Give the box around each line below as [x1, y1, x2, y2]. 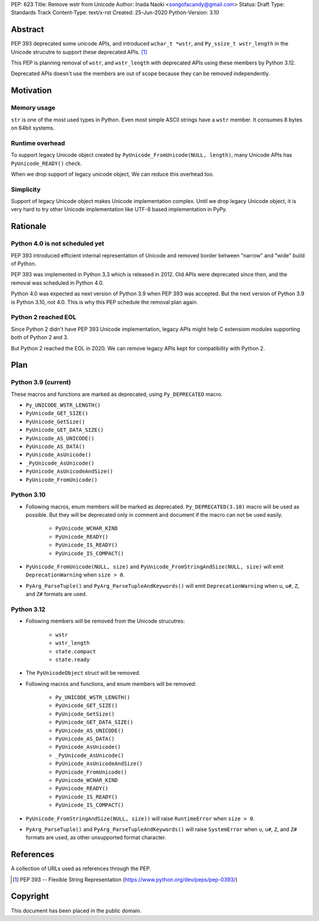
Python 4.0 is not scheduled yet [11, 240, 105, 248]
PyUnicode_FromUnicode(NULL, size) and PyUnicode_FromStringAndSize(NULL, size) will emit [25, 563, 284, 571]
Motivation [11, 86, 52, 96]
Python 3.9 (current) [11, 378, 71, 387]
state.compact [55, 648, 96, 655]
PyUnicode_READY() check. [11, 160, 82, 167]
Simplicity [11, 185, 41, 194]
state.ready [55, 656, 90, 663]
